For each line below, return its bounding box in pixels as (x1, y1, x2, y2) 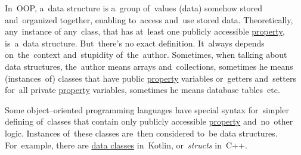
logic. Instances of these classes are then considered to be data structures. (5, 126, 278, 139)
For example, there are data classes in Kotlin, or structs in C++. (5, 138, 247, 151)
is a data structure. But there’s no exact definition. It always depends (5, 36, 265, 49)
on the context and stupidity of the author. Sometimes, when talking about (5, 48, 287, 61)
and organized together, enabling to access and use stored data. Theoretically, (5, 13, 293, 26)
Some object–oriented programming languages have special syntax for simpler (5, 103, 289, 116)
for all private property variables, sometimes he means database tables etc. (5, 83, 280, 96)
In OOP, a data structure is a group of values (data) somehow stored (5, 2, 263, 14)
